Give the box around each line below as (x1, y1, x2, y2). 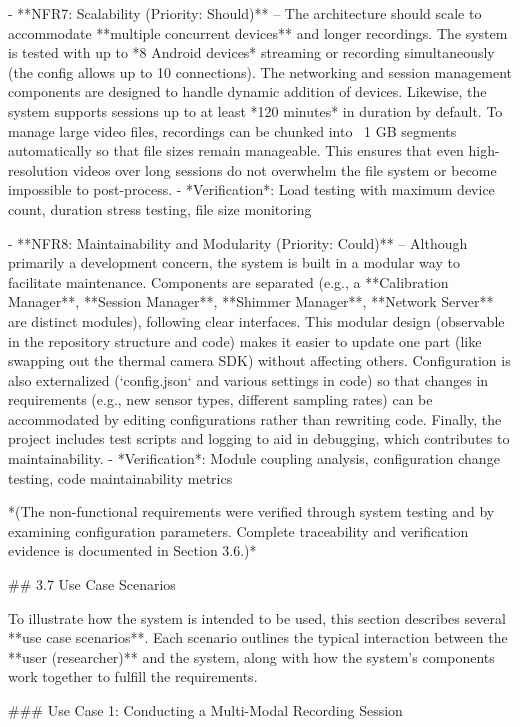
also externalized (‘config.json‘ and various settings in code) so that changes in (8, 369, 489, 390)
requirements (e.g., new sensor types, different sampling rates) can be (8, 389, 433, 410)
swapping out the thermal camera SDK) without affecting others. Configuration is (8, 350, 511, 371)
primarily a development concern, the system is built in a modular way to (8, 252, 460, 273)
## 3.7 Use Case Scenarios (8, 574, 176, 595)
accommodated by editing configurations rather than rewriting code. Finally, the (8, 408, 502, 429)
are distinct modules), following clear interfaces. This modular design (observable (8, 310, 505, 331)
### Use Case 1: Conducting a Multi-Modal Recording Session (8, 700, 403, 720)
